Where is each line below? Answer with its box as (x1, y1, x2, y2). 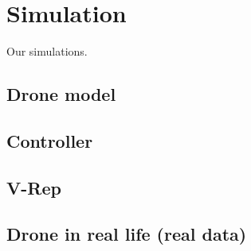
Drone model (6, 82, 116, 106)
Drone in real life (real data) (6, 222, 247, 246)
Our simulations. (6, 43, 88, 60)
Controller (6, 128, 93, 153)
